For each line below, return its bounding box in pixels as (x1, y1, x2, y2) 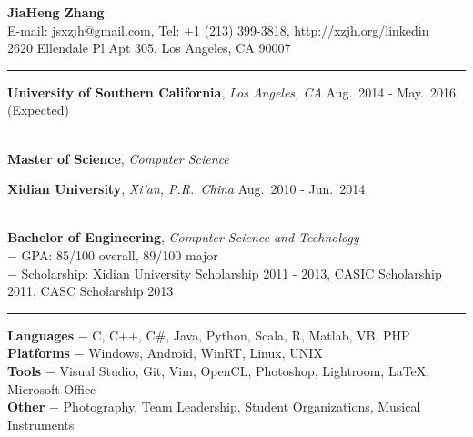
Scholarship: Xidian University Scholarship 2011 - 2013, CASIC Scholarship (21, 263, 442, 282)
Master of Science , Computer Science (7, 148, 229, 168)
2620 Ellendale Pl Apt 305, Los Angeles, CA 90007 (7, 38, 291, 57)
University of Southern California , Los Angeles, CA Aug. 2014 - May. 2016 (7, 82, 456, 101)
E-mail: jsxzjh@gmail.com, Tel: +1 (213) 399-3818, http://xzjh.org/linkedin (7, 20, 429, 39)
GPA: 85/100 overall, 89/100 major (21, 245, 218, 264)
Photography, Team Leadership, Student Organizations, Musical (63, 397, 421, 416)
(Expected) (7, 100, 69, 119)
